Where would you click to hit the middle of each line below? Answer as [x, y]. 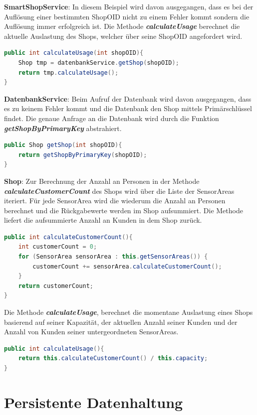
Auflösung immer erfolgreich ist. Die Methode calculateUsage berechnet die [122, 26]
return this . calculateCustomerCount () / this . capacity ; [113, 358]
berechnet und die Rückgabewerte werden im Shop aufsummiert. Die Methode [124, 210]
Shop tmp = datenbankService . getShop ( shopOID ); [99, 63]
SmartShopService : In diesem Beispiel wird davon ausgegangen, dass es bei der [129, 6]
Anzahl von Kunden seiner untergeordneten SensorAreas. [91, 332]
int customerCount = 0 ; [58, 247]
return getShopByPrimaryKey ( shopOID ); [83, 155]
